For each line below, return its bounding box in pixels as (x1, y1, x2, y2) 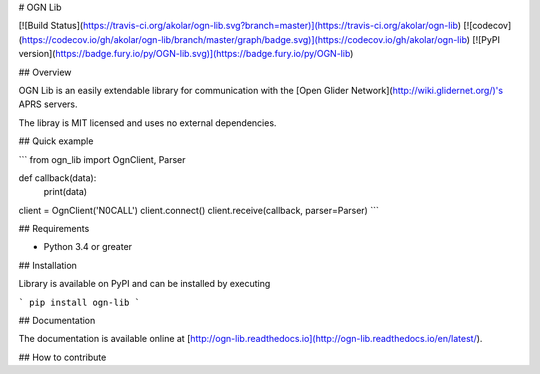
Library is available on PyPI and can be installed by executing (18, 278, 271, 290)
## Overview (18, 66, 72, 78)
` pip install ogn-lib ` (18, 296, 140, 308)
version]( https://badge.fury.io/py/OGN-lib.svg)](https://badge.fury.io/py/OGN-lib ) (18, 48, 354, 60)
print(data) (43, 186, 88, 198)
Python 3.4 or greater (43, 241, 133, 253)
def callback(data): (18, 171, 97, 184)
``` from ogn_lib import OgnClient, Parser (18, 153, 186, 165)
